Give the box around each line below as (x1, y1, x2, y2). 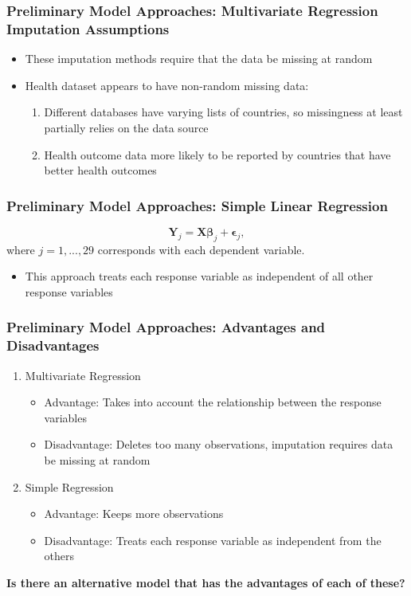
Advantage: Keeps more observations (44, 505, 224, 522)
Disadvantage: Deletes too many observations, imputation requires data (44, 436, 393, 453)
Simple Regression (25, 478, 114, 495)
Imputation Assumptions (6, 18, 170, 38)
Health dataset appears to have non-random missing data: (25, 76, 309, 93)
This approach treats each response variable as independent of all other (25, 268, 374, 284)
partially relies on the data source (44, 119, 209, 135)
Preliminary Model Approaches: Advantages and (6, 317, 326, 337)
